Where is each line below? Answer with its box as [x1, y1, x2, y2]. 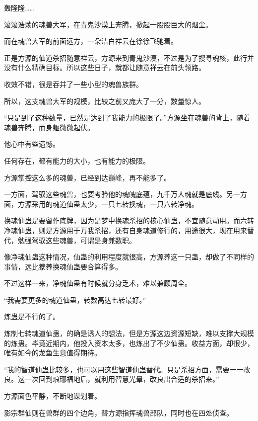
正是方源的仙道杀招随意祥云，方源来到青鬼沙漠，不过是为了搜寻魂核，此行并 [4, 52, 254, 63]
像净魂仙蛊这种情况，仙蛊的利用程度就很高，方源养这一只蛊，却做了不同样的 [4, 252, 254, 262]
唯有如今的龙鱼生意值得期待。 [4, 347, 101, 358]
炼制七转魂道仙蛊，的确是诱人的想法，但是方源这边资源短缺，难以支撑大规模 [4, 328, 254, 338]
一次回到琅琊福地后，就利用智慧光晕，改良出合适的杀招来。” [24, 374, 219, 384]
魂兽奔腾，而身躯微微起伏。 [4, 122, 94, 132]
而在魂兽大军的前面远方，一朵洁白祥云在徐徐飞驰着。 [4, 36, 178, 46]
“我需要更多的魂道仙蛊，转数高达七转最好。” [4, 294, 146, 305]
